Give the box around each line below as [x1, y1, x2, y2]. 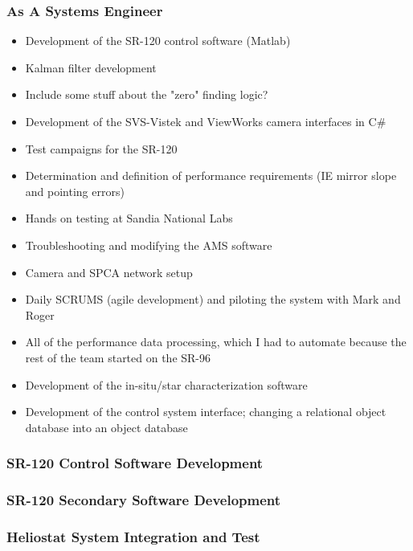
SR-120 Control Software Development [6, 453, 264, 473]
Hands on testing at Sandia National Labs [25, 210, 233, 227]
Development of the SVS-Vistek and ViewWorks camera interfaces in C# [25, 113, 386, 129]
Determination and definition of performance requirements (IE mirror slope [25, 167, 397, 184]
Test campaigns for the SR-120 [25, 140, 178, 157]
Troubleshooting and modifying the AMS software [25, 236, 272, 253]
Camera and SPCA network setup [25, 263, 193, 280]
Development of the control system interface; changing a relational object [25, 403, 386, 420]
